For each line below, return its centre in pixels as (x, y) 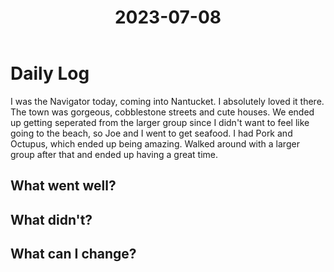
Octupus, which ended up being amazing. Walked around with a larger (155, 143)
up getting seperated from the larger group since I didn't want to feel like (160, 122)
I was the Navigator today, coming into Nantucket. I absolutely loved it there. (167, 101)
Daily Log (50, 73)
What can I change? (73, 254)
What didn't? (51, 219)
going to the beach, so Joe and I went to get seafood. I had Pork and (151, 133)
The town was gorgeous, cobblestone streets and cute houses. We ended (162, 112)
